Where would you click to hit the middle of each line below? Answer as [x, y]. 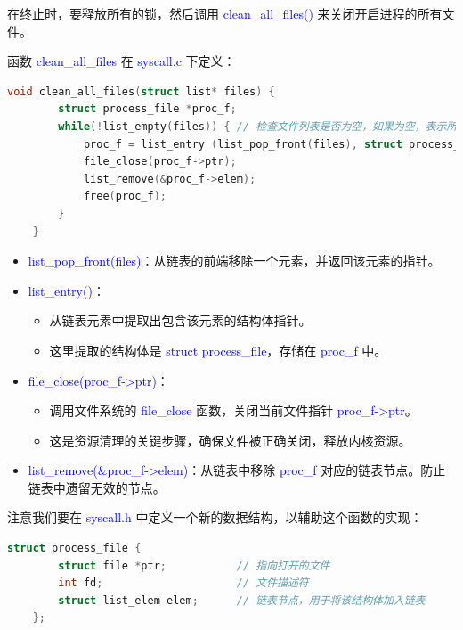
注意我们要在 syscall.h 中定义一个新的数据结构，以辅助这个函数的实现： [215, 517]
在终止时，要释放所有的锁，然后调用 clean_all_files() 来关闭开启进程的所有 [225, 13]
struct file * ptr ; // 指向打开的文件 [194, 565]
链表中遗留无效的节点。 [97, 487]
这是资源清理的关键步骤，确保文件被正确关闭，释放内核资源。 [230, 440]
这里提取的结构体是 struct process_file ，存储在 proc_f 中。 [218, 350]
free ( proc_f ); [125, 196]
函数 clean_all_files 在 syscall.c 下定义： [122, 61]
